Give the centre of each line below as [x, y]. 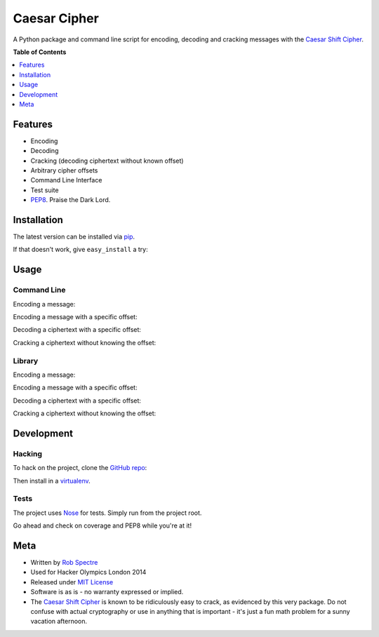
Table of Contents [40, 52]
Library [26, 361]
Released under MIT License [72, 582]
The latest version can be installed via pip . [74, 237]
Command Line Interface [66, 180]
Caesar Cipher [56, 18]
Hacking [27, 454]
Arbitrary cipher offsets [64, 170]
